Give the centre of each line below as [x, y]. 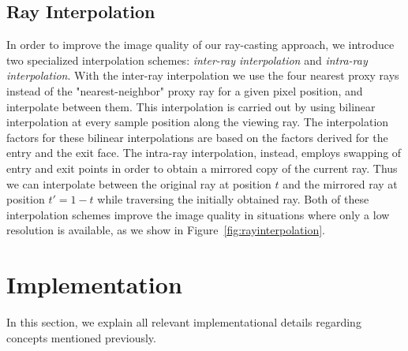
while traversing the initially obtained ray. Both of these [233, 199]
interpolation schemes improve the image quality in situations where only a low [198, 214]
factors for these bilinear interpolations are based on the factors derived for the [197, 137]
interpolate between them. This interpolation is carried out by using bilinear [191, 106]
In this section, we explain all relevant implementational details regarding [184, 322]
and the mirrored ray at [340, 183]
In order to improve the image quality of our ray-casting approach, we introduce [200, 45]
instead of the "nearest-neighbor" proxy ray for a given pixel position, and [185, 90]
